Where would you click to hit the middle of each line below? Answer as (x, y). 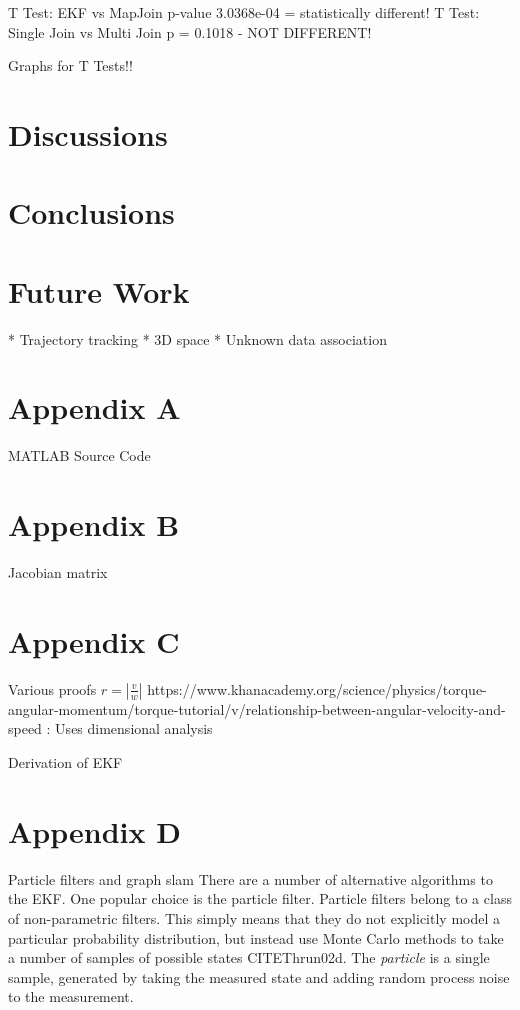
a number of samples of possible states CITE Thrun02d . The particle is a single (249, 957)
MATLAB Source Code (79, 455)
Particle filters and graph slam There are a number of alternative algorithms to (250, 878)
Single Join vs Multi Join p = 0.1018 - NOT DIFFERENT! (190, 31)
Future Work (99, 290)
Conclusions (91, 212)
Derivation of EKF (65, 762)
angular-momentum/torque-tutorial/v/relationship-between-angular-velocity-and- (257, 708)
